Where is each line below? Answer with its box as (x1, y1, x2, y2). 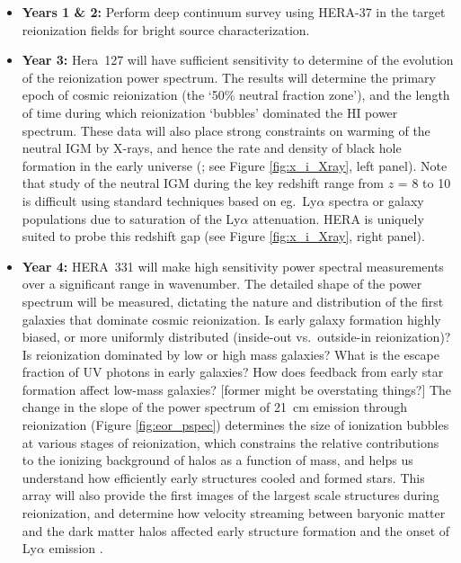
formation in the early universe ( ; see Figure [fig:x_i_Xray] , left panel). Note (22, 156, 448, 174)
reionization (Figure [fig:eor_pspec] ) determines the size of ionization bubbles (22, 416, 449, 434)
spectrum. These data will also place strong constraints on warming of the (22, 121, 430, 139)
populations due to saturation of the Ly (22, 209, 241, 228)
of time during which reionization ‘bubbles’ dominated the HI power (22, 103, 398, 121)
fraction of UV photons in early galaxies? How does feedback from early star (22, 362, 444, 381)
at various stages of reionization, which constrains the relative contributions (22, 433, 439, 451)
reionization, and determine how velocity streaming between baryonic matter (22, 504, 446, 523)
